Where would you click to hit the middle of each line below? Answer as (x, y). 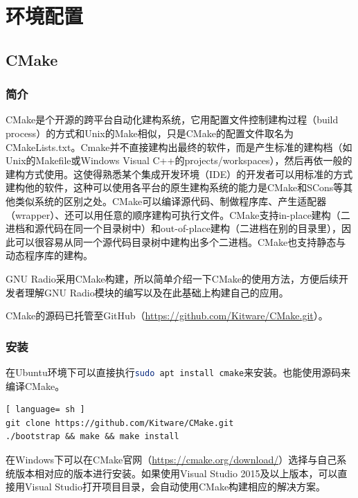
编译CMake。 (35, 385)
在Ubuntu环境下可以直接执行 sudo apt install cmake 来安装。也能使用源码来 (178, 372)
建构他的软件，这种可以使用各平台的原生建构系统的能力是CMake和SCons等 (174, 187)
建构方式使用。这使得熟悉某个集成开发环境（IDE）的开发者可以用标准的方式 (179, 174)
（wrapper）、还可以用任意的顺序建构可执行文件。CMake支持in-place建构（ (173, 214)
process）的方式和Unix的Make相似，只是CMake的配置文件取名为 (150, 133)
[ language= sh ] (45, 410)
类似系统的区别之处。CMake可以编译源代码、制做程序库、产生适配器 (171, 201)
